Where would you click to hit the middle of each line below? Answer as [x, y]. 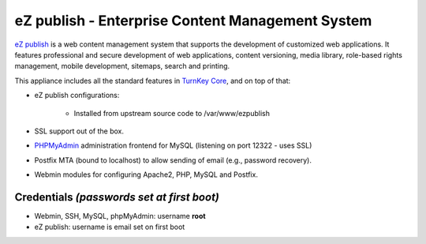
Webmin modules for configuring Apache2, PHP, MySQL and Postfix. [146, 175]
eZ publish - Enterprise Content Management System [193, 21]
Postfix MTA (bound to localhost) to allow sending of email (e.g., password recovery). [173, 160]
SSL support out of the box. [79, 131]
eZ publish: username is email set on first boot [110, 227]
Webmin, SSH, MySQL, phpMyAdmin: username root [120, 216]
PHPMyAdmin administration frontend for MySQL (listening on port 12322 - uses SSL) [173, 145]
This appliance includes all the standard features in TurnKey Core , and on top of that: [153, 81]
